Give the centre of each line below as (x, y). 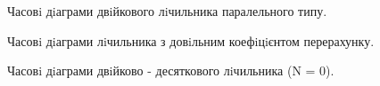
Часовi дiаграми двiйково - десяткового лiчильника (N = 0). (171, 70)
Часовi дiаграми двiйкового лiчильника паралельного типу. (167, 11)
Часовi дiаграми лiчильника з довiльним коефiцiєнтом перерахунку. (191, 40)
